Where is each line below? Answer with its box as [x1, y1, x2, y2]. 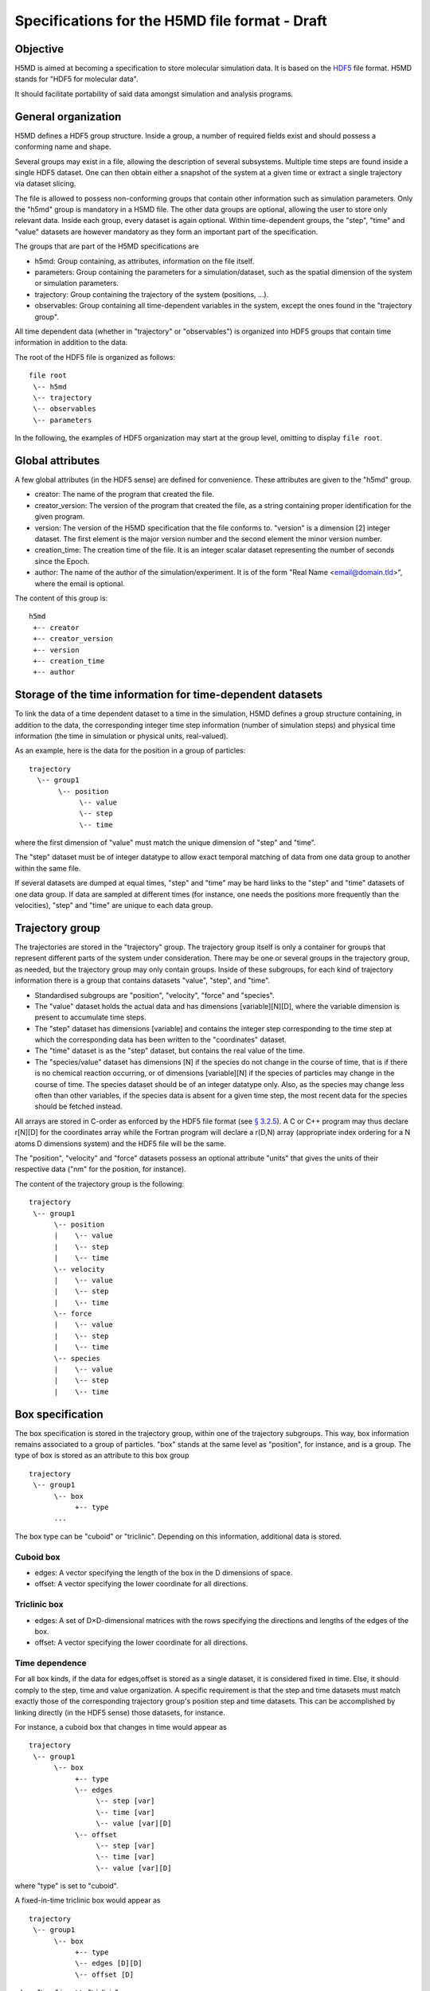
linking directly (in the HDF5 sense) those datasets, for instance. [14, 1707, 226, 1717]
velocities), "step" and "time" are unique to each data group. [14, 901, 213, 910]
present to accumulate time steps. [34, 1012, 147, 1023]
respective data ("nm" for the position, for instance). [14, 1164, 186, 1174]
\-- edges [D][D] [74, 1959, 143, 1968]
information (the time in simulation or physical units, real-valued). [14, 731, 229, 741]
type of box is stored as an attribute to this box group [14, 1450, 190, 1461]
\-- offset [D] [74, 1969, 135, 1979]
